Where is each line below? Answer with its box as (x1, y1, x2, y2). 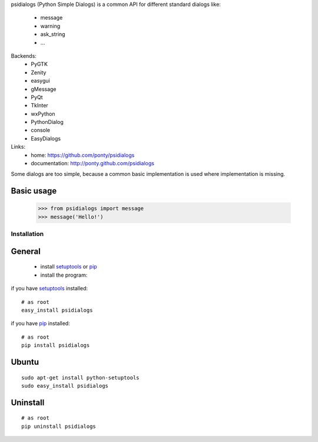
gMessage (31, 86, 57, 93)
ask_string (40, 31, 65, 38)
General (11, 246, 41, 256)
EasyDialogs (31, 135, 61, 142)
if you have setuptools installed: (11, 285, 88, 292)
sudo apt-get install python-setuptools (21, 374, 140, 381)
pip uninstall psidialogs (21, 423, 97, 430)
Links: (11, 143, 26, 150)
